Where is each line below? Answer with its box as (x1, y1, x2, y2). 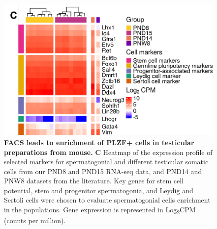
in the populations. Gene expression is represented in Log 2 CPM (4, 204, 196, 216)
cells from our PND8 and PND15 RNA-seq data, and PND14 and (4, 166, 202, 176)
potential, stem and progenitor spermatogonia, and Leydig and (4, 185, 193, 195)
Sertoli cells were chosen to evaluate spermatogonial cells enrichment (4, 195, 211, 205)
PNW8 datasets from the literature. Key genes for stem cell (4, 176, 184, 186)
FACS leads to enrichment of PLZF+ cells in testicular (4, 137, 194, 147)
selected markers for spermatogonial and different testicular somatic (4, 156, 209, 167)
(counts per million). (4, 215, 66, 226)
